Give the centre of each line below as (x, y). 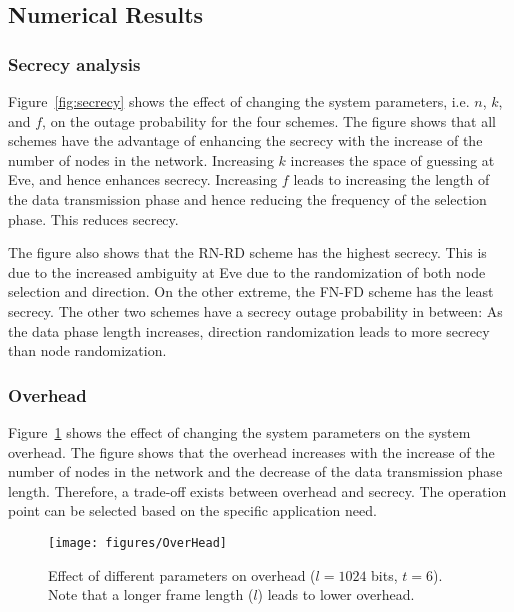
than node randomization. (87, 350)
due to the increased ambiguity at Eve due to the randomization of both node (247, 271)
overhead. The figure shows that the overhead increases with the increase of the (251, 451)
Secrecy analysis (74, 63)
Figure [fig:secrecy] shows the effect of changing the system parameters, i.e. (239, 101)
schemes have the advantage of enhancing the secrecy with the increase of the (245, 140)
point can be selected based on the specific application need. (192, 510)
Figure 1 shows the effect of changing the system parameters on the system (239, 431)
